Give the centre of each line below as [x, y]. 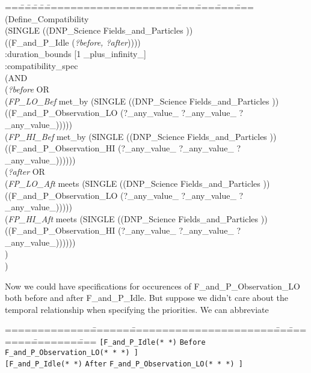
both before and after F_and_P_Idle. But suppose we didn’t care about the [147, 298]
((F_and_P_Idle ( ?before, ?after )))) [73, 42]
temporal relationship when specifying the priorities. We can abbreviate [137, 309]
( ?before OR [27, 89]
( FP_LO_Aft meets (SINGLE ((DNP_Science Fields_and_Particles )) [137, 183]
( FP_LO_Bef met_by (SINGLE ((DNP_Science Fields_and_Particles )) [142, 101]
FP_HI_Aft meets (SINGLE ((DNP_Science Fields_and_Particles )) [138, 218]
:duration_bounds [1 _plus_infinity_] [75, 54]
